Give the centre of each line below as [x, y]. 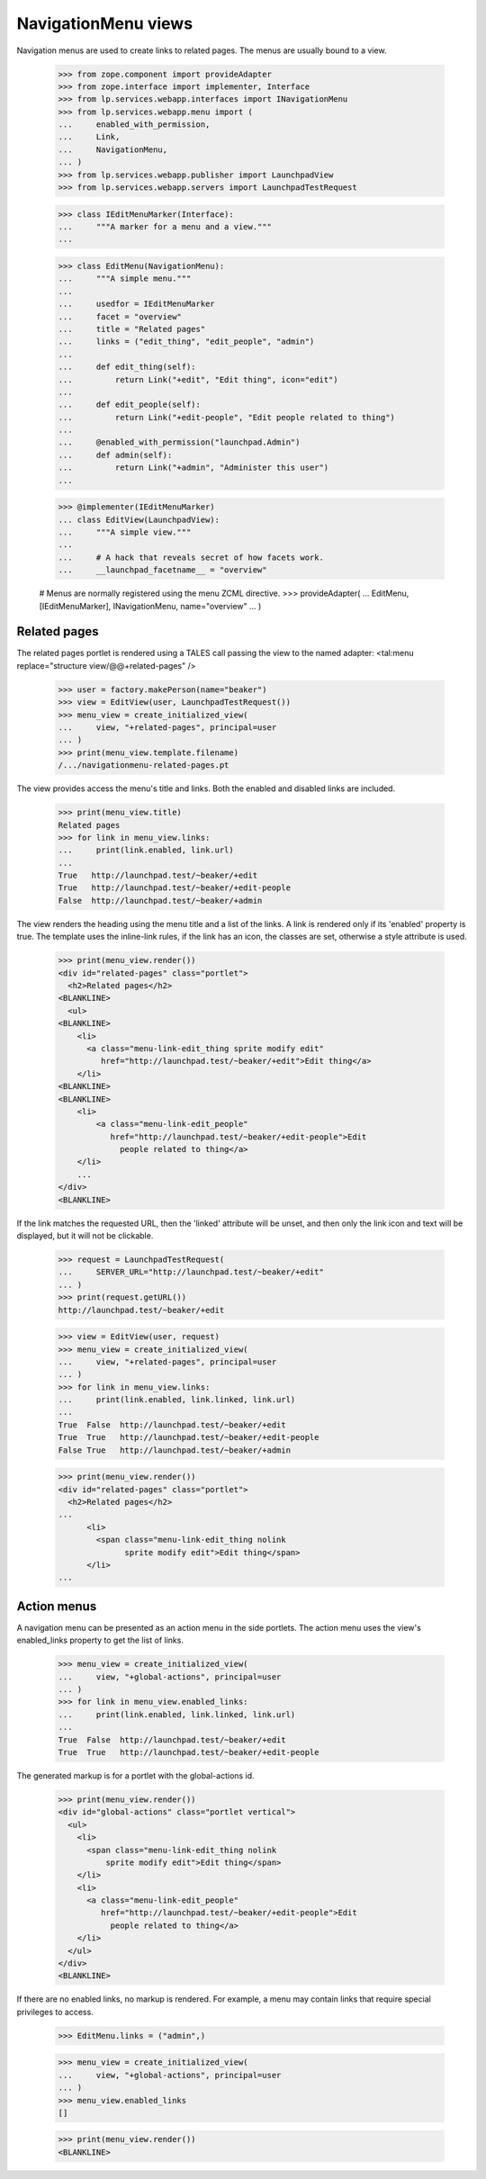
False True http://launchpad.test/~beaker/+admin [175, 1450]
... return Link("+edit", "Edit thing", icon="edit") [198, 379]
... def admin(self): [115, 455]
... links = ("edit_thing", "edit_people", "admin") [186, 342]
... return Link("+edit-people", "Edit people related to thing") [227, 417]
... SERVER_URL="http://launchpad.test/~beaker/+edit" [191, 1272]
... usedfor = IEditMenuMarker [136, 304]
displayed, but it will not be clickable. [85, 1236]
